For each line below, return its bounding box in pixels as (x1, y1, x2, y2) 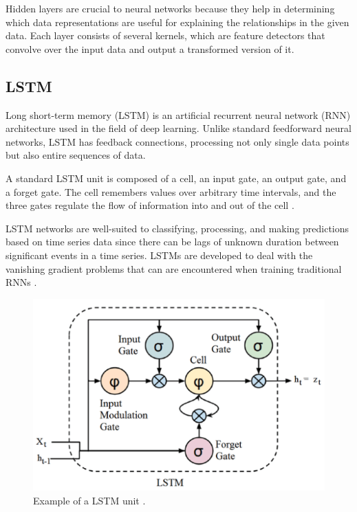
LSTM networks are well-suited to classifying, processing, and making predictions (6, 221, 349, 235)
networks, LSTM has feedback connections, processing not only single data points (6, 134, 349, 148)
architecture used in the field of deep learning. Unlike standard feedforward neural (6, 121, 351, 135)
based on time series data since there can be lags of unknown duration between (6, 234, 339, 249)
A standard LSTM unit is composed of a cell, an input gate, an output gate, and (6, 170, 347, 185)
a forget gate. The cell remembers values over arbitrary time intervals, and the (6, 184, 336, 199)
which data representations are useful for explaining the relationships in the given (6, 14, 349, 29)
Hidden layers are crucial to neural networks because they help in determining (6, 1, 335, 15)
